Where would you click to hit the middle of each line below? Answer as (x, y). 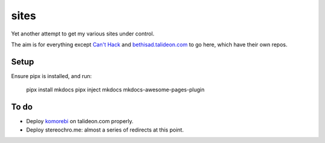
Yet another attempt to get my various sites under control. (83, 34)
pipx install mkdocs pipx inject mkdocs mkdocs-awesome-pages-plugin (115, 90)
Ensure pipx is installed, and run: (51, 76)
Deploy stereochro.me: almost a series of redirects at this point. (105, 130)
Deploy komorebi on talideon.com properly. (80, 121)
